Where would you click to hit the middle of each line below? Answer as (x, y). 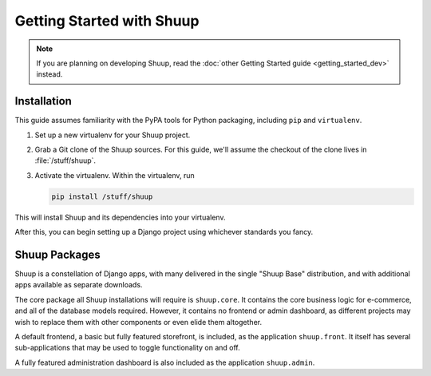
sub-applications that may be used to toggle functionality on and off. (128, 348)
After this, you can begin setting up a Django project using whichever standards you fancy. (164, 232)
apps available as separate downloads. (79, 285)
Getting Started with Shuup (107, 21)
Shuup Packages (57, 254)
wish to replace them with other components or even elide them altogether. (138, 322)
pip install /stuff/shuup (102, 196)
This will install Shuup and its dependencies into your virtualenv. (120, 217)
